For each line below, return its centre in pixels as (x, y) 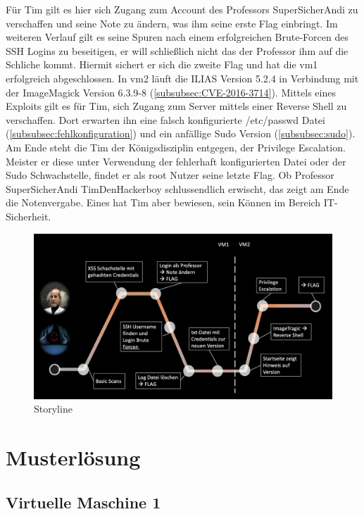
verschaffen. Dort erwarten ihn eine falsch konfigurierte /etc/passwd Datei (165, 119)
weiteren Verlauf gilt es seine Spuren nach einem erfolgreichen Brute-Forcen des (177, 37)
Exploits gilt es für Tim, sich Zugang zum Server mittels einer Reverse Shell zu (176, 106)
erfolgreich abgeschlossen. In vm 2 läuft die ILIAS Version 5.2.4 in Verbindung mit (182, 78)
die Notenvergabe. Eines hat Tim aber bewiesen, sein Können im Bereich (163, 202)
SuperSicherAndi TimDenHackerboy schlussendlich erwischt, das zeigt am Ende (177, 188)
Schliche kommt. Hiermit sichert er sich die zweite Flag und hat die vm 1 (162, 64)
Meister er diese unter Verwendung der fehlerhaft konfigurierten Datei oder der (176, 161)
